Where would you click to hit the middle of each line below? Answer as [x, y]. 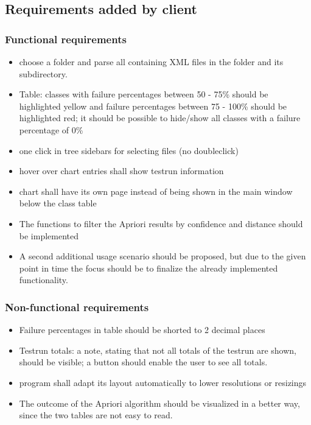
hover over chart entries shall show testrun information [121, 171]
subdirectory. [43, 73]
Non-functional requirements [77, 307]
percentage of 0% [51, 129]
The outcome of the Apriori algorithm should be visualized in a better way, [159, 403]
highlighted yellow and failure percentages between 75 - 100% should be [153, 106]
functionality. [44, 280]
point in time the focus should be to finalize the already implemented [149, 268]
